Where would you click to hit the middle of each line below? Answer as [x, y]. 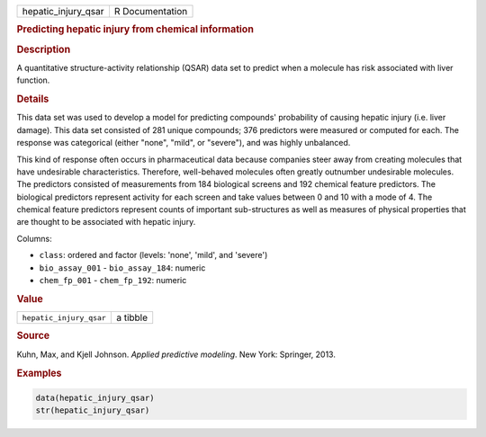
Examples [39, 373]
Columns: [35, 238]
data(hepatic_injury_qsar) [95, 398]
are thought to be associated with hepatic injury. [106, 222]
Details [33, 99]
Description [44, 49]
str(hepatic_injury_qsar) [93, 410]
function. [33, 80]
